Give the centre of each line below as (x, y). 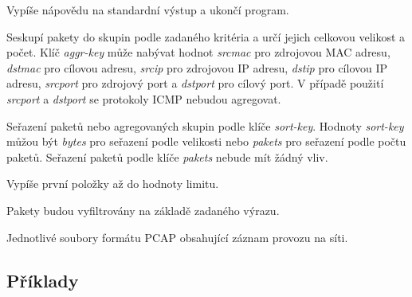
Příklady (43, 280)
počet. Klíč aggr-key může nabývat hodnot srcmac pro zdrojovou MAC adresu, (198, 52)
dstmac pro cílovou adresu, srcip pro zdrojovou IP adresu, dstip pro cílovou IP (197, 67)
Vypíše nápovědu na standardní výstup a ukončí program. (148, 10)
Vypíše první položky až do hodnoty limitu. (113, 184)
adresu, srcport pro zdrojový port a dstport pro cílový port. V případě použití (195, 83)
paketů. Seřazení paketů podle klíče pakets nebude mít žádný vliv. (167, 156)
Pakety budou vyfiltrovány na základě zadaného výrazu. (143, 210)
